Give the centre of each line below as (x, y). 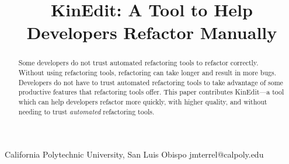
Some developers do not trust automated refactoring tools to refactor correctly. (138, 63)
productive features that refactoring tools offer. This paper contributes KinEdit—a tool (151, 92)
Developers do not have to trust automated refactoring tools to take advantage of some (151, 82)
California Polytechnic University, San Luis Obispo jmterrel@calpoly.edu (134, 154)
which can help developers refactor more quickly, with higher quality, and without (143, 101)
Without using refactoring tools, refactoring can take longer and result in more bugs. (147, 73)
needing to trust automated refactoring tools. (86, 111)
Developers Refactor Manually (152, 32)
